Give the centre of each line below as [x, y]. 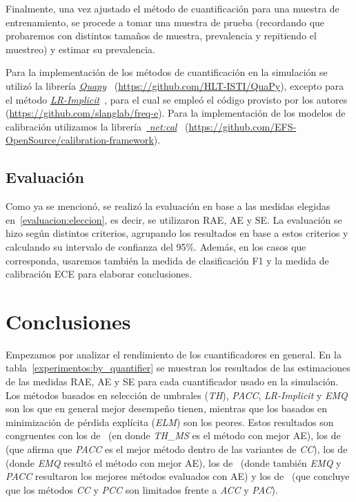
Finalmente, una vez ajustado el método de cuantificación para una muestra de [172, 8]
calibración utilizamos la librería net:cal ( [97, 126]
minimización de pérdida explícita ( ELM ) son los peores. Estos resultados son [170, 422]
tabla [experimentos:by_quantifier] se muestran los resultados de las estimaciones [178, 368]
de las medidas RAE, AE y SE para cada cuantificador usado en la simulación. [172, 382]
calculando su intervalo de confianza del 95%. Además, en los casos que [156, 246]
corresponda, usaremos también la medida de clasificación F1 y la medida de [167, 260]
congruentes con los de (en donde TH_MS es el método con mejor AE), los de [173, 435]
